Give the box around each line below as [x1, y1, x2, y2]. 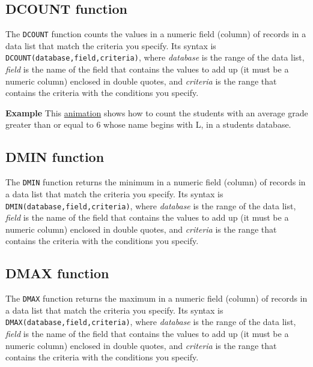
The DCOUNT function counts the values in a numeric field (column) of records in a [5, 28, 306, 40]
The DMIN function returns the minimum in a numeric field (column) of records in [5, 176, 306, 188]
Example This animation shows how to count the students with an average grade [5, 106, 308, 119]
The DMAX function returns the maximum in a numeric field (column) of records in [5, 292, 308, 305]
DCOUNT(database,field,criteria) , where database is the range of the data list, [5, 51, 305, 64]
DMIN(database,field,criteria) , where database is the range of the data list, [5, 199, 296, 212]
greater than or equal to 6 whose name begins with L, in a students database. [5, 118, 291, 131]
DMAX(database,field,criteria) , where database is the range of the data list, [5, 315, 296, 328]
